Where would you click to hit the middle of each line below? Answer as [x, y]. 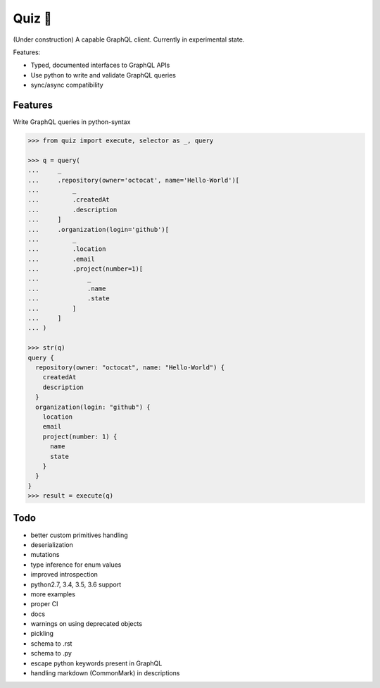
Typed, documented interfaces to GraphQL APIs [100, 65]
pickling [42, 634]
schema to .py [51, 653]
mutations [45, 555]
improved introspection [64, 575]
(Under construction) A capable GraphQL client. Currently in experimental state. [129, 39]
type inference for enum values [76, 565]
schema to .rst [51, 643]
